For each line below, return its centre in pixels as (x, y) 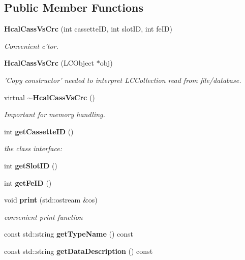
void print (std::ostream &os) (51, 200)
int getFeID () (28, 182)
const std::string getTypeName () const (69, 234)
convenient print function (43, 216)
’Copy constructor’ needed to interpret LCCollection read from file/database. (123, 80)
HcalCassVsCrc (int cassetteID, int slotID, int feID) (88, 29)
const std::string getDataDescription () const (79, 251)
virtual (14, 97)
